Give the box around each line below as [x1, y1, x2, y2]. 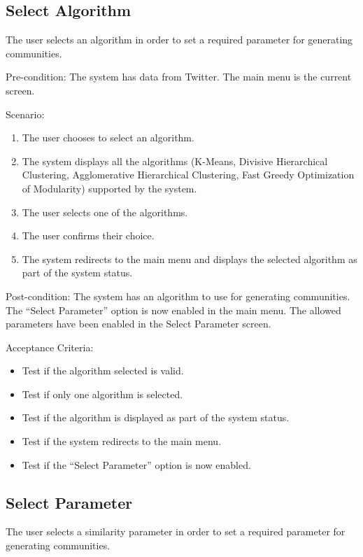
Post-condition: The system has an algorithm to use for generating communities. [6, 288, 350, 303]
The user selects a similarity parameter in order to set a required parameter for [6, 524, 346, 539]
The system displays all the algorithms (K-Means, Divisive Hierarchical [22, 153, 328, 168]
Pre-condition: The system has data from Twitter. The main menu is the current [6, 69, 352, 84]
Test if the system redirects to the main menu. [22, 434, 222, 449]
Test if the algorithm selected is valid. [22, 363, 184, 378]
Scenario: [6, 106, 45, 121]
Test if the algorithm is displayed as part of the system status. [22, 410, 290, 425]
